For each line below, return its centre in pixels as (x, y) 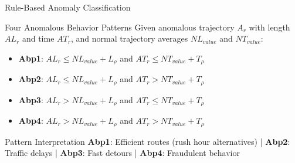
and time (38, 38)
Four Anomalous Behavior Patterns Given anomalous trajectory (120, 27)
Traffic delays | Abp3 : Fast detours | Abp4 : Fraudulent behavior (122, 153)
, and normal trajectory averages (129, 38)
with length (269, 27)
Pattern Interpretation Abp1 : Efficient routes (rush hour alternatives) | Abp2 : (147, 141)
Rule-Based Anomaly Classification (68, 7)
